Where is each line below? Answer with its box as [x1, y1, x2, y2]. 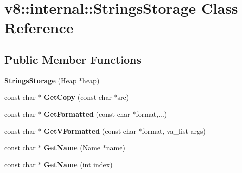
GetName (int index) [44, 159, 113, 169]
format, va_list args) [142, 125, 206, 136]
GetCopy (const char [44, 92, 112, 102]
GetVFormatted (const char [44, 125, 136, 136]
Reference [4, 17, 74, 38]
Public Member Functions [4, 51, 141, 67]
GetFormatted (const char [44, 108, 130, 119]
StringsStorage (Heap [4, 75, 77, 85]
